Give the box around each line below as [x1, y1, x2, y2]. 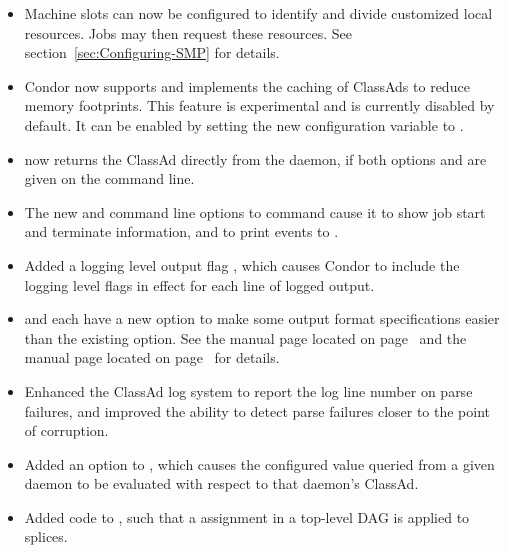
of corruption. [24, 420, 109, 441]
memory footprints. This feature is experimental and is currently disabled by [24, 95, 495, 116]
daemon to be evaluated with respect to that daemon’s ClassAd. [24, 473, 419, 494]
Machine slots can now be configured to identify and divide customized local [24, 3, 493, 23]
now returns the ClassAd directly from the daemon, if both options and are [24, 148, 487, 169]
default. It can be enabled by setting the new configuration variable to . [24, 114, 464, 135]
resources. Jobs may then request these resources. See [24, 22, 352, 43]
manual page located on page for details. [24, 347, 280, 368]
